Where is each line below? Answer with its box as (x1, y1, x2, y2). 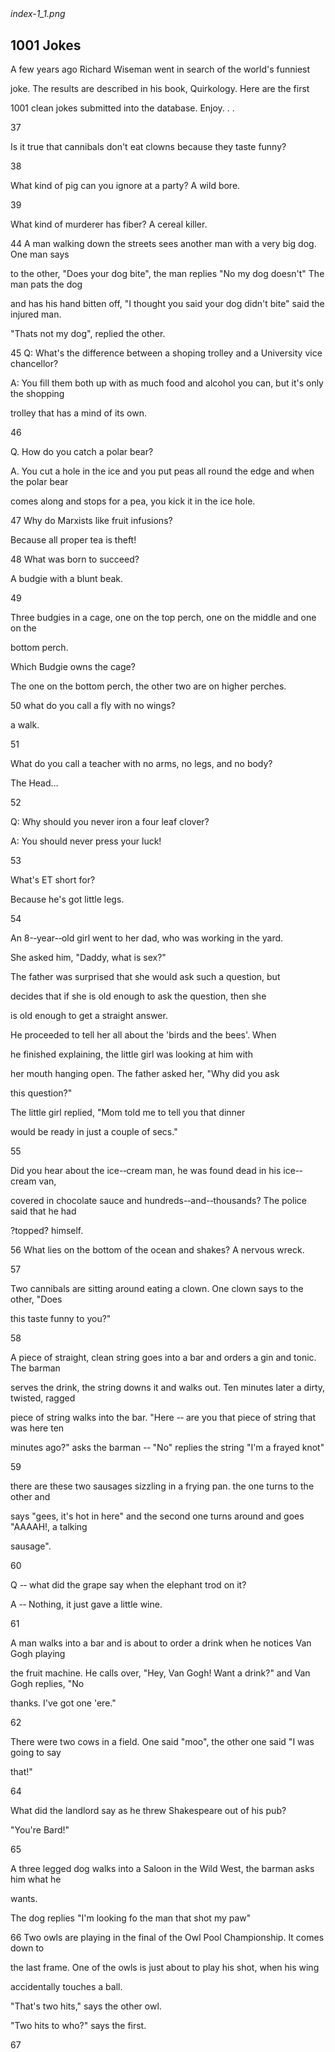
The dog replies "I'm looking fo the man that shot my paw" (10, 1912, 252, 1924)
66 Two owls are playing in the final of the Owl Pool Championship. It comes (10, 1932, 325, 1944)
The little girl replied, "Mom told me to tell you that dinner (10, 1107, 246, 1119)
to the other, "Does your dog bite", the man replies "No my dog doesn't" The (10, 268, 325, 280)
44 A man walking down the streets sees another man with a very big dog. (10, 238, 317, 250)
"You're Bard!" (10, 1824, 70, 1836)
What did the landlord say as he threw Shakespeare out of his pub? (10, 1805, 287, 1817)
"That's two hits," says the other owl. (10, 2000, 162, 2012)
